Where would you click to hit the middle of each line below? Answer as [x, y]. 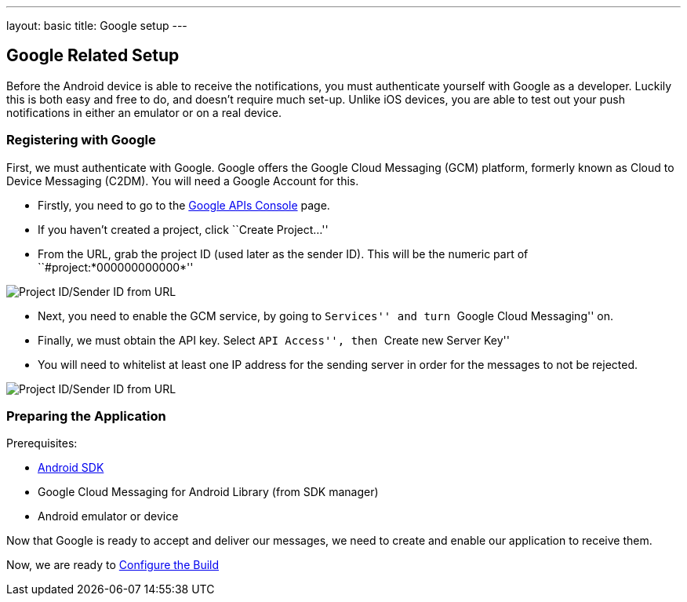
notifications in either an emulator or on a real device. [144, 112]
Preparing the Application [86, 416]
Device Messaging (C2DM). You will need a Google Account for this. [183, 181]
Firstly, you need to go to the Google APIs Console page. [184, 205]
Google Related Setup [93, 56]
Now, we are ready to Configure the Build [113, 565]
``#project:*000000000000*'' [116, 267]
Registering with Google [81, 140]
